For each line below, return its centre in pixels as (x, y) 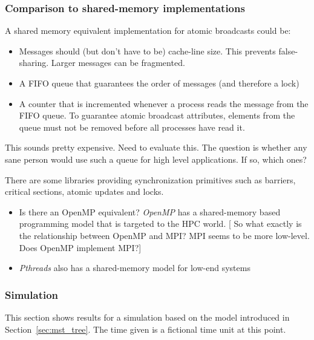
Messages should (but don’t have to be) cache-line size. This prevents (147, 51)
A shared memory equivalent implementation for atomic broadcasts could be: (148, 31)
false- (288, 51)
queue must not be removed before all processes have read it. (132, 127)
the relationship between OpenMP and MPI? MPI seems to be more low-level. (164, 235)
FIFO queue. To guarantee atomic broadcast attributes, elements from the (157, 115)
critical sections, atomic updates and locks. (84, 191)
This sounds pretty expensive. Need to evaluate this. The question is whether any (156, 147)
